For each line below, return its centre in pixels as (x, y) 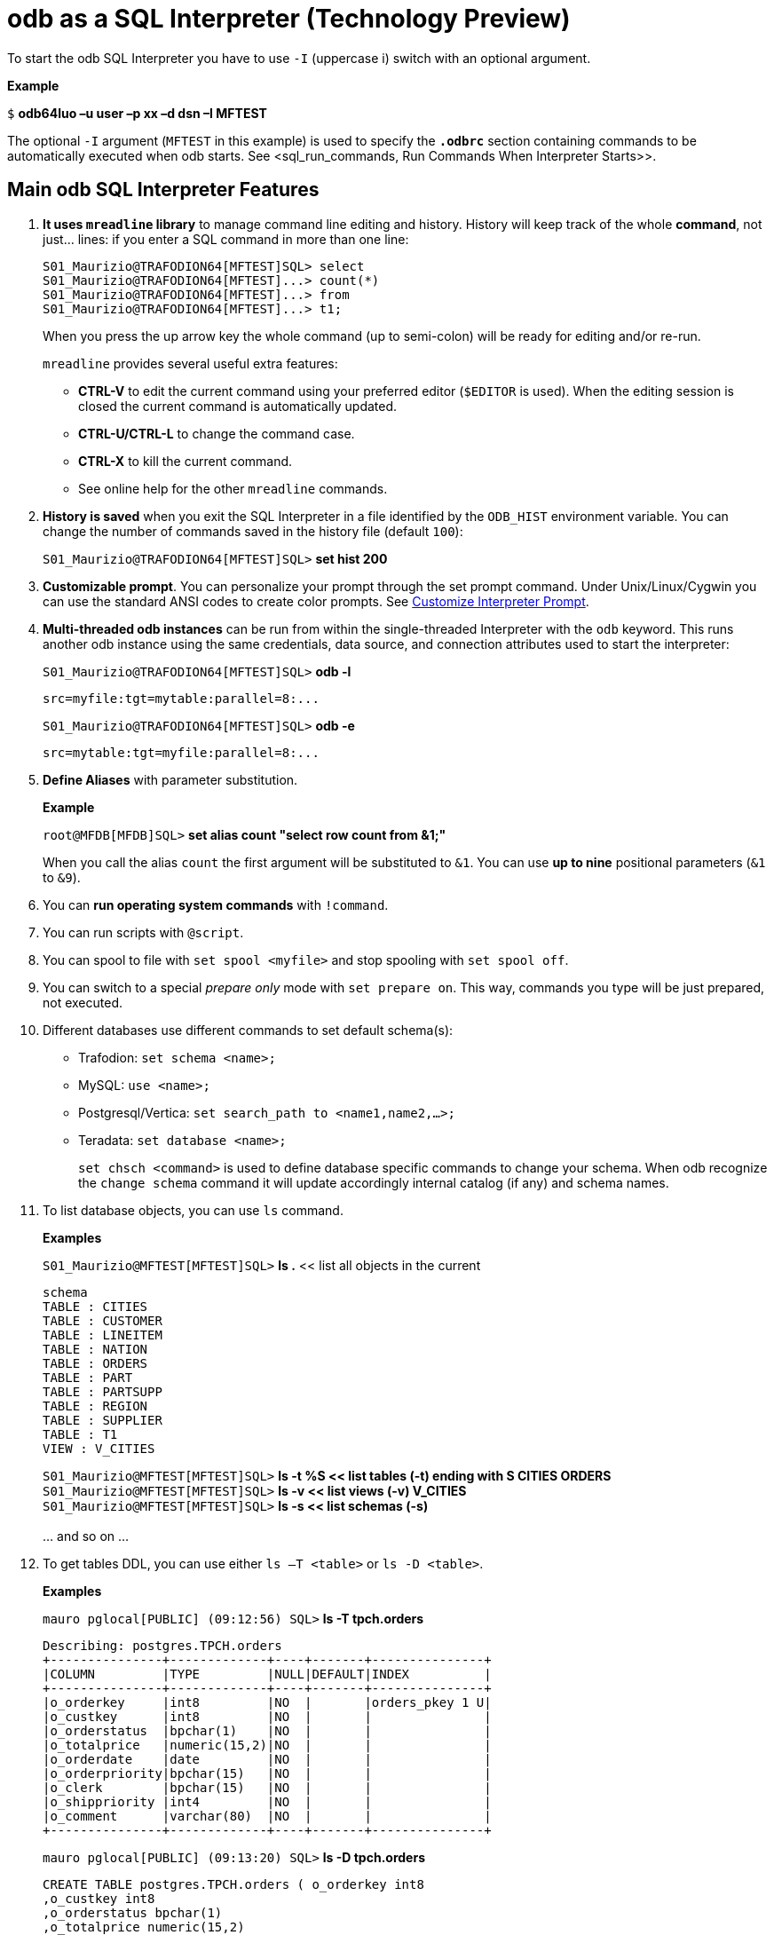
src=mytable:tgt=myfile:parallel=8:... (181, 752)
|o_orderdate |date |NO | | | (267, 1759)
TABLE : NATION (95, 1349)
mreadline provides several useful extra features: (190, 363)
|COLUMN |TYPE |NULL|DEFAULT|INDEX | (267, 1674)
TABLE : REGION (95, 1406)
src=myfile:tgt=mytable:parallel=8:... (181, 698)
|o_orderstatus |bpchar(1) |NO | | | (267, 1730)
